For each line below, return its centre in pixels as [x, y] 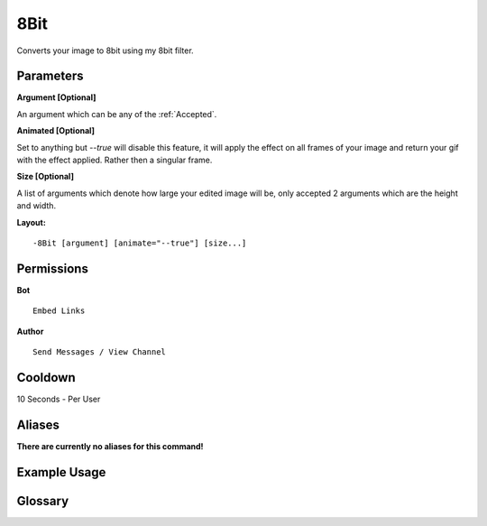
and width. [37, 206]
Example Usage [61, 472]
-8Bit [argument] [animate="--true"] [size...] [140, 243]
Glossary [43, 501]
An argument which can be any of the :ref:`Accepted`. [117, 114]
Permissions [53, 268]
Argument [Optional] [56, 97]
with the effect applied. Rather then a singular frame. [115, 160]
